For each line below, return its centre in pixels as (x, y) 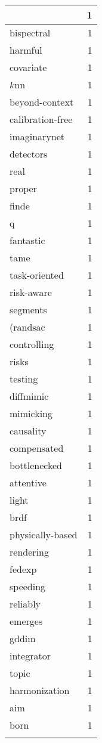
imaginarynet (37, 136)
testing (24, 379)
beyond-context (42, 102)
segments (28, 309)
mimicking (31, 413)
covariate (28, 67)
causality (28, 431)
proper (23, 188)
